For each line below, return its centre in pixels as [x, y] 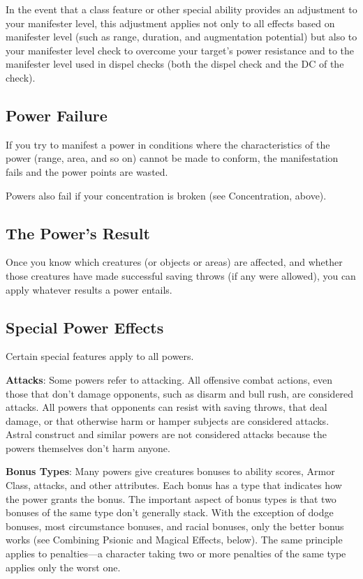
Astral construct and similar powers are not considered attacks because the [166, 434]
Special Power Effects [85, 327]
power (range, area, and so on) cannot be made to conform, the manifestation [172, 158]
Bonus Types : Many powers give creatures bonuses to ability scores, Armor [170, 471]
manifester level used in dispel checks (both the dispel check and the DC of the [175, 64]
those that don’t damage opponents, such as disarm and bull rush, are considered [180, 393]
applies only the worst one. [63, 567]
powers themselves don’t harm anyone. [88, 448]
